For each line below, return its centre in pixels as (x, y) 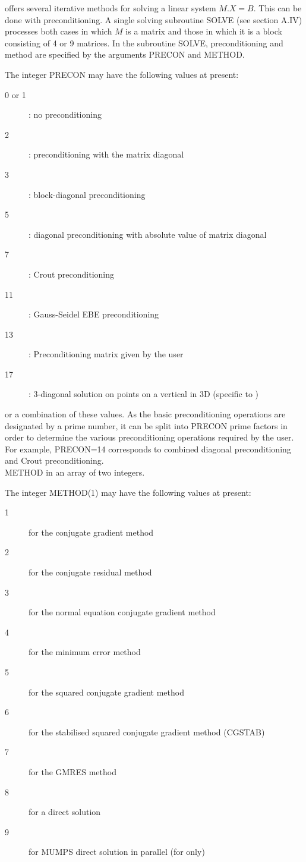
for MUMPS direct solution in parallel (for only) (117, 852)
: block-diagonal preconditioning (87, 194)
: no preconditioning (65, 114)
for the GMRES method (72, 771)
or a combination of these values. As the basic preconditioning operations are (145, 414)
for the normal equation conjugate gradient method (122, 612)
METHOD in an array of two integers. (75, 472)
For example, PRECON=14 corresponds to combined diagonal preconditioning (148, 449)
